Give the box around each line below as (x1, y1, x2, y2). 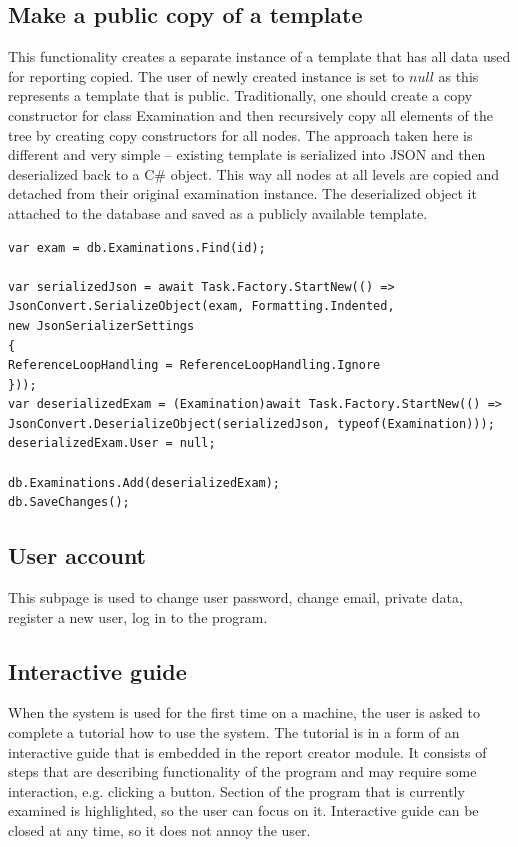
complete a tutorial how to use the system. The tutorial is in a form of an (8, 722, 460, 743)
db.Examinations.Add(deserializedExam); (8, 475, 281, 490)
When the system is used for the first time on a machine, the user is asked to (8, 702, 480, 723)
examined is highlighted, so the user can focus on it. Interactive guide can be (8, 800, 479, 821)
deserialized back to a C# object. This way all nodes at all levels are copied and (8, 163, 500, 184)
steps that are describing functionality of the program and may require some (8, 761, 477, 782)
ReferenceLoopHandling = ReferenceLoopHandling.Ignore (8, 358, 381, 373)
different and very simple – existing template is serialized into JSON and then (8, 144, 486, 165)
